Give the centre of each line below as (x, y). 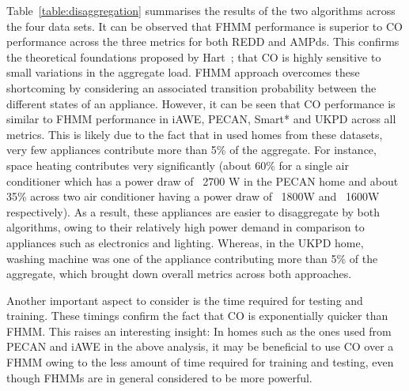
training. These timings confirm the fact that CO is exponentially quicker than (197, 316)
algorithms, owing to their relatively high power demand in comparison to (186, 227)
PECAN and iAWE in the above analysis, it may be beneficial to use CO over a (200, 346)
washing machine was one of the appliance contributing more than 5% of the (192, 258)
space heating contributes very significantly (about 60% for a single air (178, 165)
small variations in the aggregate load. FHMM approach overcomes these (183, 72)
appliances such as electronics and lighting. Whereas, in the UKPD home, (185, 242)
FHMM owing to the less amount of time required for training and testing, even (200, 362)
